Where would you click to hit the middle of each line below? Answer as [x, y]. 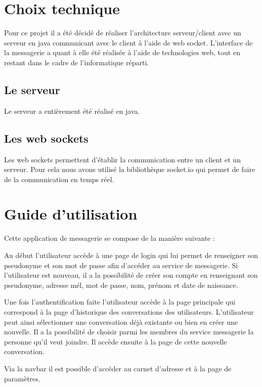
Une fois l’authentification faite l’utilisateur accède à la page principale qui [120, 302]
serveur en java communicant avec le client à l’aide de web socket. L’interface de [128, 42]
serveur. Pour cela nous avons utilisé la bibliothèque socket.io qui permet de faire [130, 169]
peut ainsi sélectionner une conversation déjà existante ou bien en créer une [121, 321]
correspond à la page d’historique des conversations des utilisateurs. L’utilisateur [129, 311]
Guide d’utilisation [71, 214]
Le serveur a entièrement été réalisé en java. [72, 111]
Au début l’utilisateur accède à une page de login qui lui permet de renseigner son [131, 255]
